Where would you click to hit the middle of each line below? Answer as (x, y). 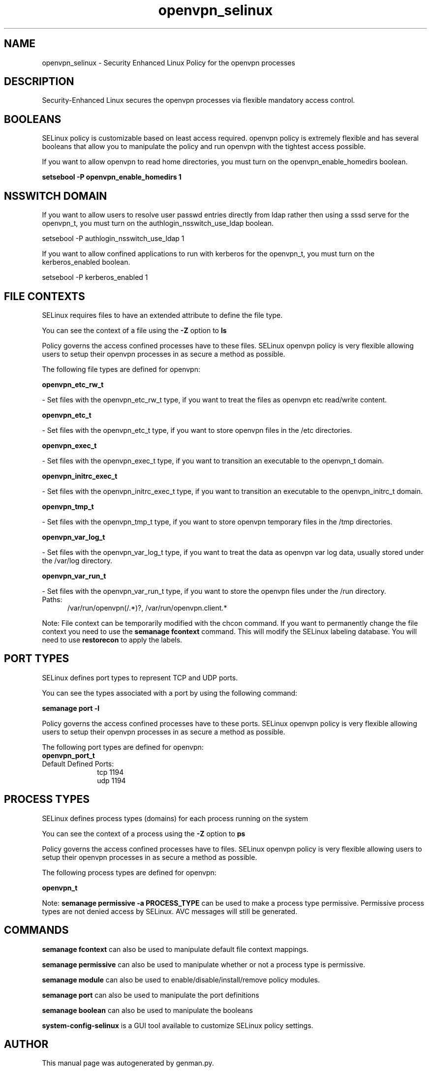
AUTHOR (26, 1044)
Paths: (52, 599)
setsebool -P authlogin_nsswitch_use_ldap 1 (113, 239)
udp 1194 (111, 780)
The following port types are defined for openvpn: (123, 747)
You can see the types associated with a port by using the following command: (170, 693)
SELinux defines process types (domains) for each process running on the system (175, 818)
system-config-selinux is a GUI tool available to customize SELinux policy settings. (178, 1025)
